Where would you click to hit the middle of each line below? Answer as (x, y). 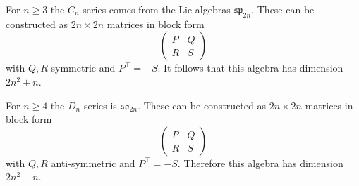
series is (100, 105)
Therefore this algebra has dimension (263, 162)
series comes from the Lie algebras (157, 9)
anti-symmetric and (93, 162)
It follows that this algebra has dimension (254, 68)
